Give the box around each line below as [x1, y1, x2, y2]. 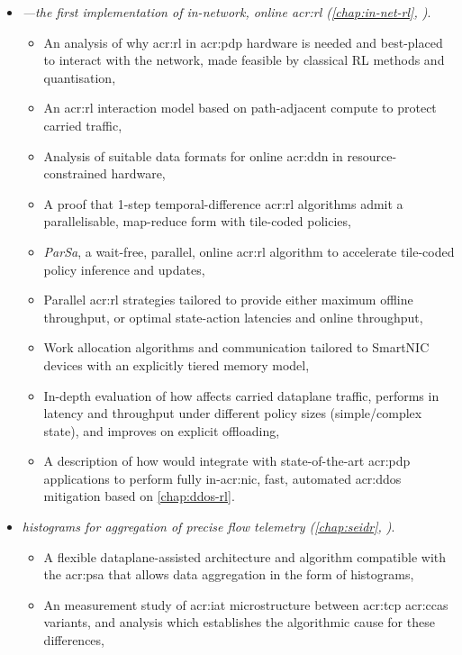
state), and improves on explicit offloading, [43, 421, 280, 440]
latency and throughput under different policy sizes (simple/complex [43, 404, 422, 423]
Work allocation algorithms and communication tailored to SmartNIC [43, 338, 430, 357]
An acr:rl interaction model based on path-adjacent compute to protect [43, 98, 437, 117]
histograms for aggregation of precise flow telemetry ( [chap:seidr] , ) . [22, 517, 395, 536]
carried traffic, [43, 115, 122, 134]
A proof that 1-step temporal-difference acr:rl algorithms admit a [43, 194, 403, 213]
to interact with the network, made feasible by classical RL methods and [43, 50, 445, 69]
